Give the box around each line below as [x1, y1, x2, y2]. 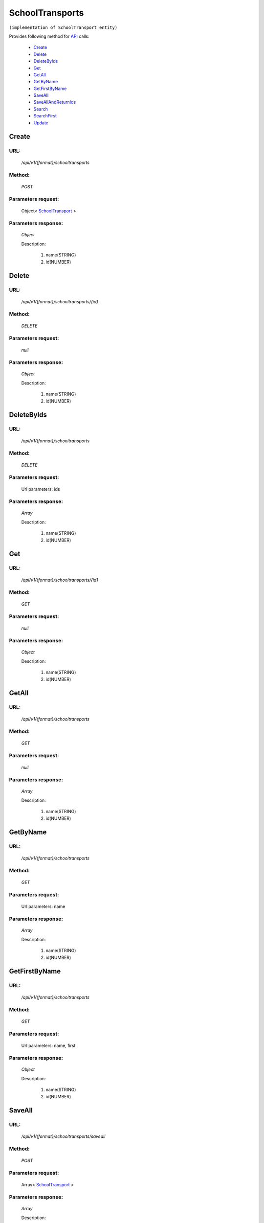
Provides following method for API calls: [9, 33, 90, 39]
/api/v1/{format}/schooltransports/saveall [21, 1133, 106, 1139]
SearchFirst [33, 113, 57, 119]
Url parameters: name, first [21, 1042, 76, 1048]
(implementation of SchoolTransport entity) [9, 24, 118, 30]
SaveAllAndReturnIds [33, 99, 76, 105]
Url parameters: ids [21, 486, 60, 492]
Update [33, 120, 49, 126]
